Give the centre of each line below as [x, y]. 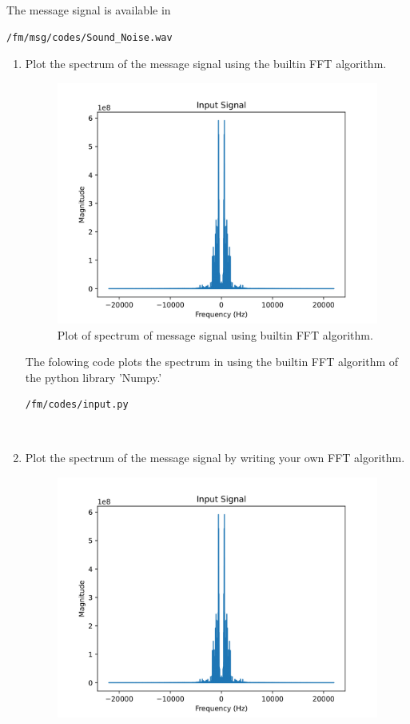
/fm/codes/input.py [77, 405]
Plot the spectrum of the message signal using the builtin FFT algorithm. [206, 64]
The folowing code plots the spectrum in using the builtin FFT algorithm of [212, 362]
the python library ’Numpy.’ [94, 377]
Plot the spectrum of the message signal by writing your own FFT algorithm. [215, 458]
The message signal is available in [89, 10]
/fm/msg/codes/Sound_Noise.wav [90, 37]
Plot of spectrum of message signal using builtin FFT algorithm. [215, 334]
